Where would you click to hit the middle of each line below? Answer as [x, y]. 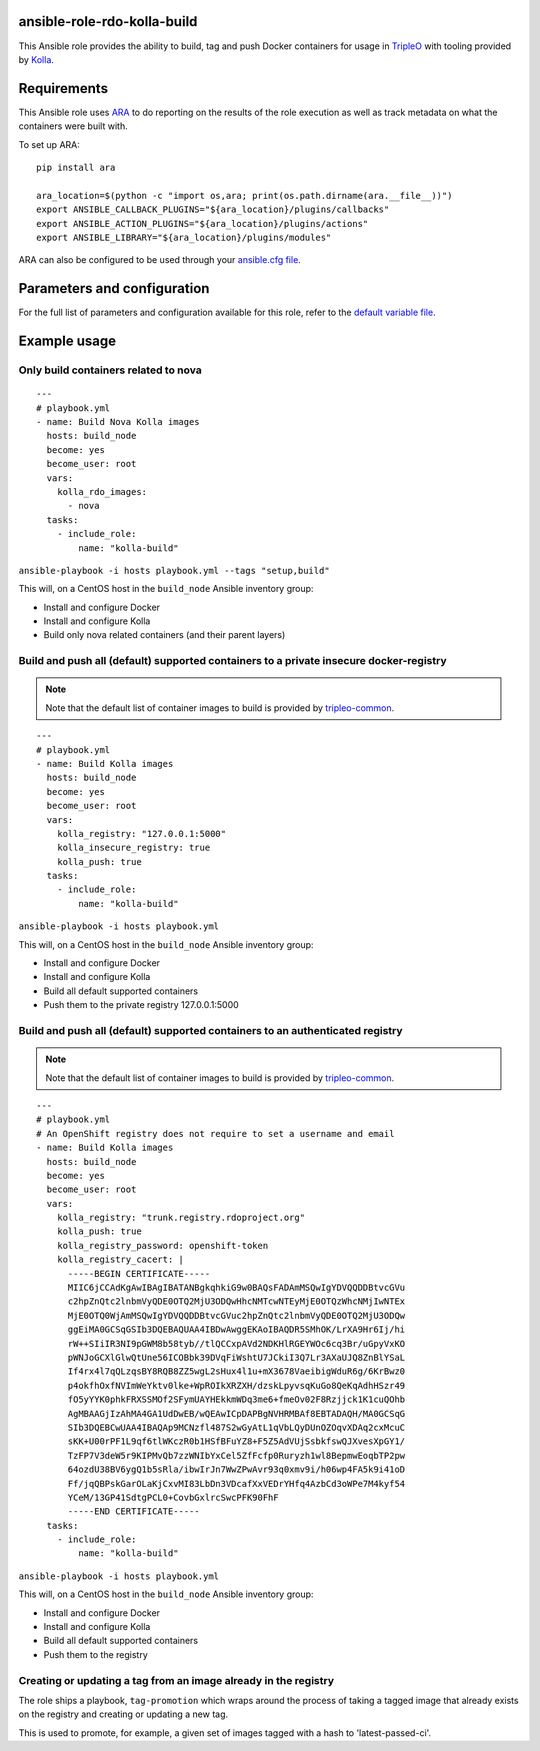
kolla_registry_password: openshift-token [162, 1245]
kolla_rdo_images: [102, 491]
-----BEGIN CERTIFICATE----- [139, 1273]
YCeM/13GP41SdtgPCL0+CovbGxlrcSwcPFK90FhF [173, 1497]
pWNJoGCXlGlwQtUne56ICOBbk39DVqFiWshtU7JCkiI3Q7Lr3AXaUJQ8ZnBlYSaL [236, 1357]
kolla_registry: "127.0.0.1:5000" [141, 833]
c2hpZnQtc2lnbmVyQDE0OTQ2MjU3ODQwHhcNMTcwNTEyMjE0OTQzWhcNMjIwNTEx [236, 1301]
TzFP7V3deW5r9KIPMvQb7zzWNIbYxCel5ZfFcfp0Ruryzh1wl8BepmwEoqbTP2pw [236, 1455]
